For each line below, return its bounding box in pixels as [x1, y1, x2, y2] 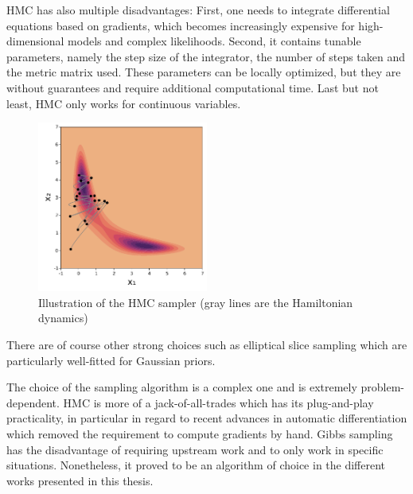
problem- [360, 379, 405, 395]
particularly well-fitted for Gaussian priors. [6, 352, 216, 368]
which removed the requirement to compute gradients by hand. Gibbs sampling [6, 425, 393, 441]
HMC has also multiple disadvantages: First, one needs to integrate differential [6, 2, 390, 18]
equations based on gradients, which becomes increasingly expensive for [6, 17, 355, 33]
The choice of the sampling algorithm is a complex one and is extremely [6, 379, 357, 395]
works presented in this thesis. [6, 472, 154, 488]
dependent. [6, 394, 60, 410]
